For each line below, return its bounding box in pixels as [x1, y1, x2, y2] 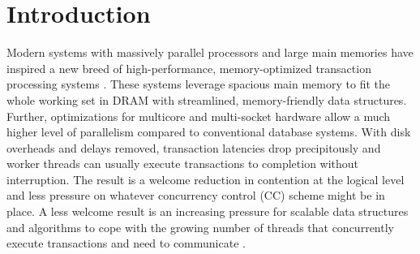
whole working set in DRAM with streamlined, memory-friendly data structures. [6, 91, 407, 108]
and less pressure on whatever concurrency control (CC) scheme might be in [6, 187, 385, 204]
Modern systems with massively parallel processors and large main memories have [6, 44, 414, 61]
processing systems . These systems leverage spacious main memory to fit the [6, 75, 390, 93]
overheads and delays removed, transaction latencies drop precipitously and [6, 139, 381, 156]
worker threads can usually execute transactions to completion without [6, 155, 359, 172]
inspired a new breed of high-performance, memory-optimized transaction [6, 59, 371, 76]
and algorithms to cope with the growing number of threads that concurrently [6, 218, 394, 235]
